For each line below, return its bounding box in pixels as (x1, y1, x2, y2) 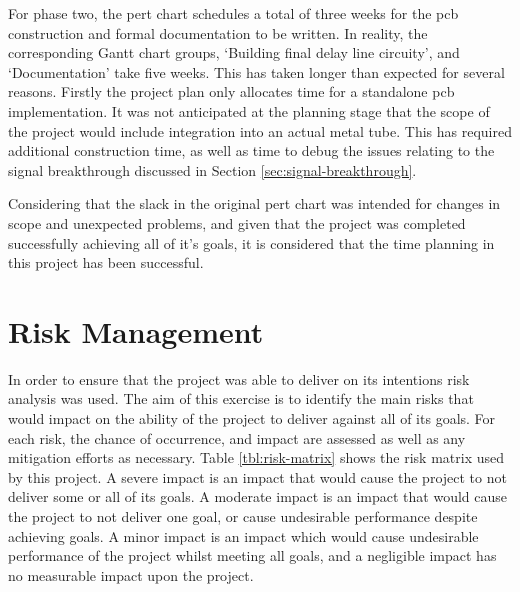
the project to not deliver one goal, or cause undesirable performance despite (8, 506, 478, 526)
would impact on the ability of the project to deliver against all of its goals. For (8, 408, 496, 429)
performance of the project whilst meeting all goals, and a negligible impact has (8, 545, 497, 566)
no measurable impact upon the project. (8, 564, 254, 585)
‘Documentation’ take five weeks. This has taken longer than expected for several (8, 61, 505, 82)
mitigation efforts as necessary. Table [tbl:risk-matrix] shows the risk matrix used (8, 447, 504, 468)
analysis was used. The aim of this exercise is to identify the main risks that (8, 388, 474, 409)
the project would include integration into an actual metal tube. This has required (8, 120, 512, 141)
